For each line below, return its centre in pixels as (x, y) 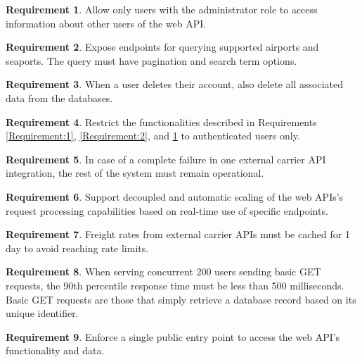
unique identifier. (42, 313)
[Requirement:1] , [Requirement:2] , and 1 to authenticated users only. (153, 136)
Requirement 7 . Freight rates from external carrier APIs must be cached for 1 (178, 234)
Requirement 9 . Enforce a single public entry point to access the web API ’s (173, 336)
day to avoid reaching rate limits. (77, 248)
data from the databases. (59, 98)
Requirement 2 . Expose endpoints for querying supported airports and (162, 47)
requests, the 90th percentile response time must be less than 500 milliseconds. (175, 285)
